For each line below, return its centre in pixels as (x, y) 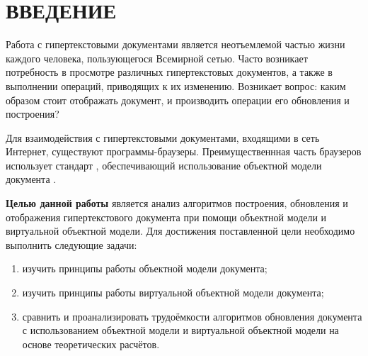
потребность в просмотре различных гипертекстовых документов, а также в (169, 72)
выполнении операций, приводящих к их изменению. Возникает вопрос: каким (176, 85)
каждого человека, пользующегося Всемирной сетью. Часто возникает (157, 58)
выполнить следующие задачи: (71, 244)
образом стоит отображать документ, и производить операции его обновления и (178, 100)
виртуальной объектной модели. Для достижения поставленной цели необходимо (180, 231)
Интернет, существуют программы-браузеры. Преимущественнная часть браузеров (184, 151)
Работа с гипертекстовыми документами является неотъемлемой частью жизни (176, 44)
